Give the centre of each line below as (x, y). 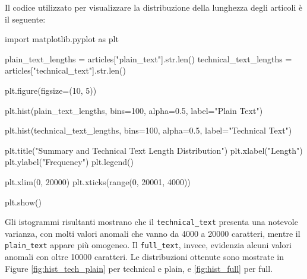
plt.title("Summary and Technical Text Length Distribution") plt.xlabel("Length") (154, 150)
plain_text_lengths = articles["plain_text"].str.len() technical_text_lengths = (148, 58)
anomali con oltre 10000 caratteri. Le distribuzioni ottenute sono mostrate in (145, 257)
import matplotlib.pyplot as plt (62, 39)
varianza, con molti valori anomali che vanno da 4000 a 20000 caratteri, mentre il (153, 233)
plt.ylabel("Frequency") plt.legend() (69, 162)
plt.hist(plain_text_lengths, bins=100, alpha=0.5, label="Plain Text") (134, 110)
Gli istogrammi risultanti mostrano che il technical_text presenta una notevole (151, 222)
